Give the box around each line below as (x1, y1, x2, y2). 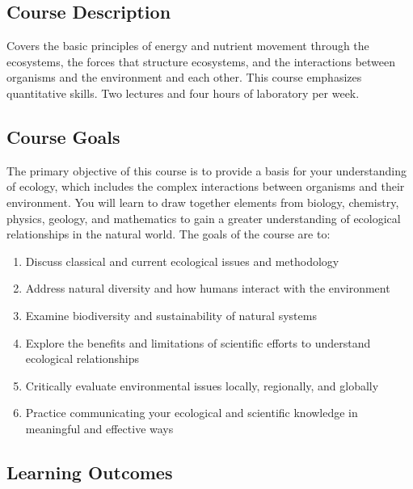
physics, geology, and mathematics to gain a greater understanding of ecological (6, 209, 401, 226)
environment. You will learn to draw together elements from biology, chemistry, (6, 193, 399, 210)
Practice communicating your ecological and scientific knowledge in (25, 404, 358, 421)
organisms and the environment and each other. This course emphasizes (6, 69, 362, 86)
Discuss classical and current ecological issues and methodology (25, 252, 339, 269)
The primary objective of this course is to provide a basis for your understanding (6, 162, 407, 179)
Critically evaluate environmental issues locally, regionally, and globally (25, 377, 379, 394)
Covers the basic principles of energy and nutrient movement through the (6, 37, 369, 54)
